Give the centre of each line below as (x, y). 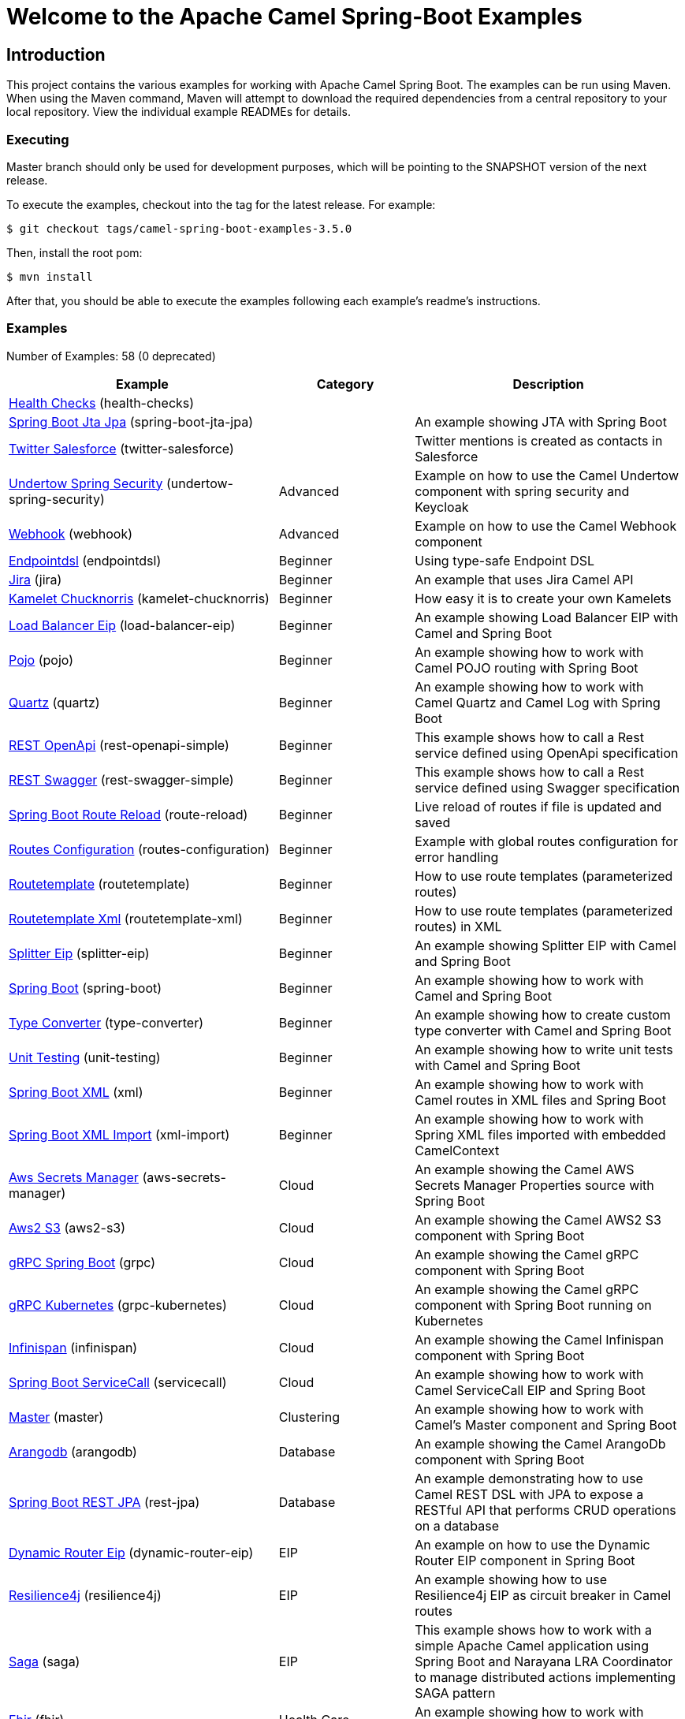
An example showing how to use (511, 1579)
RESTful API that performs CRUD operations (545, 1510)
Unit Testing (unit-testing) (85, 1057)
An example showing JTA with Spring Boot (541, 421)
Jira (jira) (35, 579)
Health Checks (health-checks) (102, 403)
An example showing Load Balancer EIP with (547, 617)
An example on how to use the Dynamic (532, 1544)
